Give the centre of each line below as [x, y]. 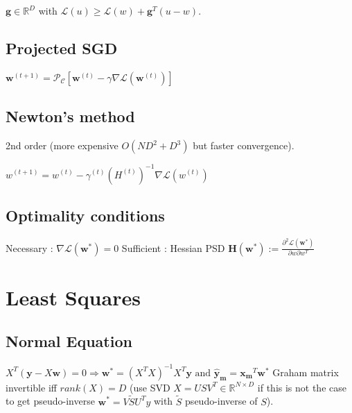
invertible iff [31, 387]
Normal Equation [69, 341]
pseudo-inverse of [221, 401]
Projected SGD [62, 48]
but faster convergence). [244, 145]
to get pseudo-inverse [50, 401]
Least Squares [73, 297]
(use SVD [150, 387]
